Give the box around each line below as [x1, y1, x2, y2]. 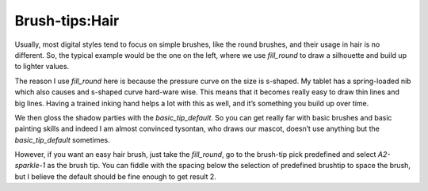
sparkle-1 [14, 161, 46, 170]
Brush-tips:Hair [14, 12, 120, 29]
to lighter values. [14, 62, 70, 71]
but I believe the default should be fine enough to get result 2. [14, 171, 217, 181]
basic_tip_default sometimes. [14, 135, 110, 144]
